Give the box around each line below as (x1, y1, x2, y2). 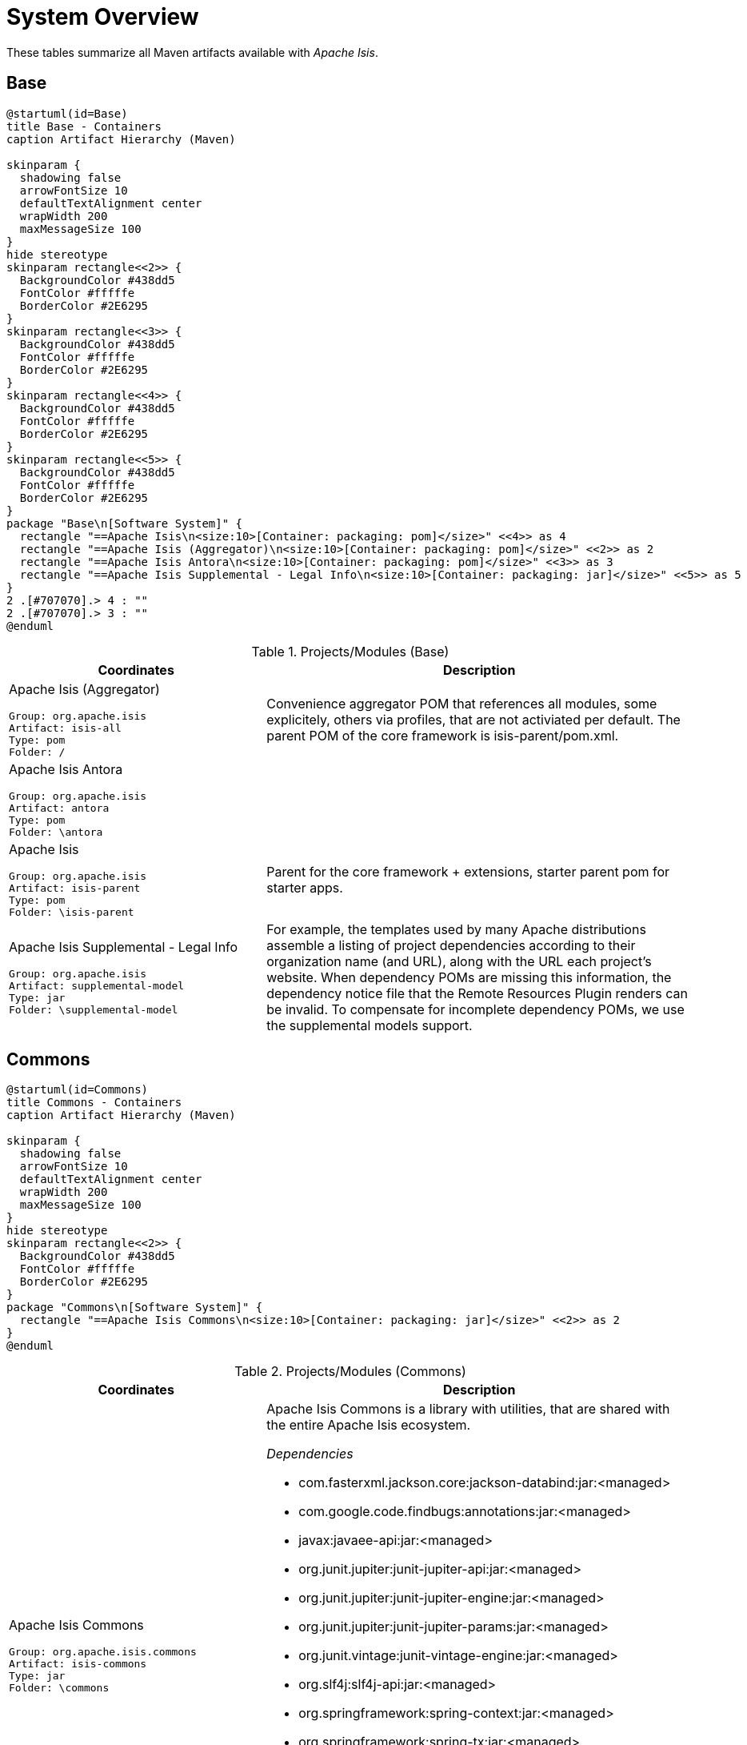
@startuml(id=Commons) (6, 1083, 149, 1097)
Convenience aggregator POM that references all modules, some (266, 695, 657, 712)
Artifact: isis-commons (9, 1658, 147, 1671)
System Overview (6, 3, 199, 30)
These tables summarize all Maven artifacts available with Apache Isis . (6, 45, 378, 59)
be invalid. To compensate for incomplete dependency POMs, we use (266, 1001, 685, 1017)
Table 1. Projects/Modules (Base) (251, 643, 449, 660)
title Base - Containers (6, 119, 162, 133)
